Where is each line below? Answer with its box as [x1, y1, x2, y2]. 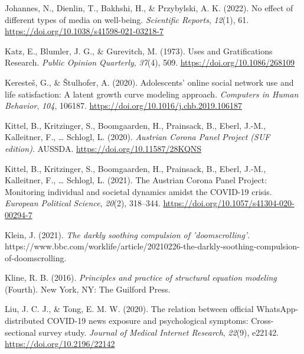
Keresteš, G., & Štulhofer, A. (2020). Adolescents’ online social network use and [5, 76, 294, 88]
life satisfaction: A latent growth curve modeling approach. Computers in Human [5, 87, 299, 100]
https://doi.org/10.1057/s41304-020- [163, 197, 295, 209]
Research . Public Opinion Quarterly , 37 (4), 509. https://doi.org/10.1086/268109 [5, 56, 295, 69]
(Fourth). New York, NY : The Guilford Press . [5, 282, 171, 295]
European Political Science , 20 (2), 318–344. [5, 197, 161, 209]
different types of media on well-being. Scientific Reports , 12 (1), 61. [5, 13, 249, 25]
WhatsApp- [256, 303, 299, 315]
